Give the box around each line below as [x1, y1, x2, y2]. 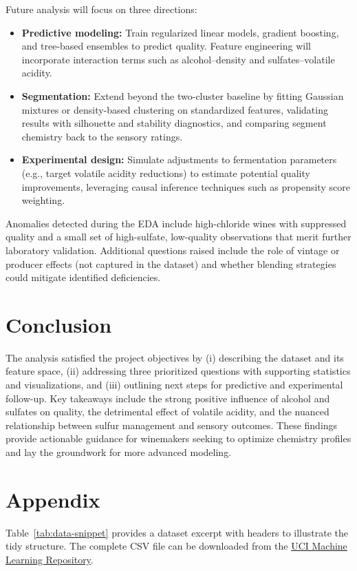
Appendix [6, 485, 100, 513]
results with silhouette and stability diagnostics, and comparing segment [21, 116, 327, 130]
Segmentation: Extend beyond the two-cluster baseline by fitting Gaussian [21, 88, 344, 103]
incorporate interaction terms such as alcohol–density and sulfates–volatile [21, 52, 335, 66]
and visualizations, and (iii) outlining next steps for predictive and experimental [6, 377, 343, 391]
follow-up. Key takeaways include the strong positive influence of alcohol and [6, 391, 330, 405]
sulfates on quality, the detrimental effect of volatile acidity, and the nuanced [6, 404, 329, 419]
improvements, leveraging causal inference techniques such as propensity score [21, 179, 350, 194]
